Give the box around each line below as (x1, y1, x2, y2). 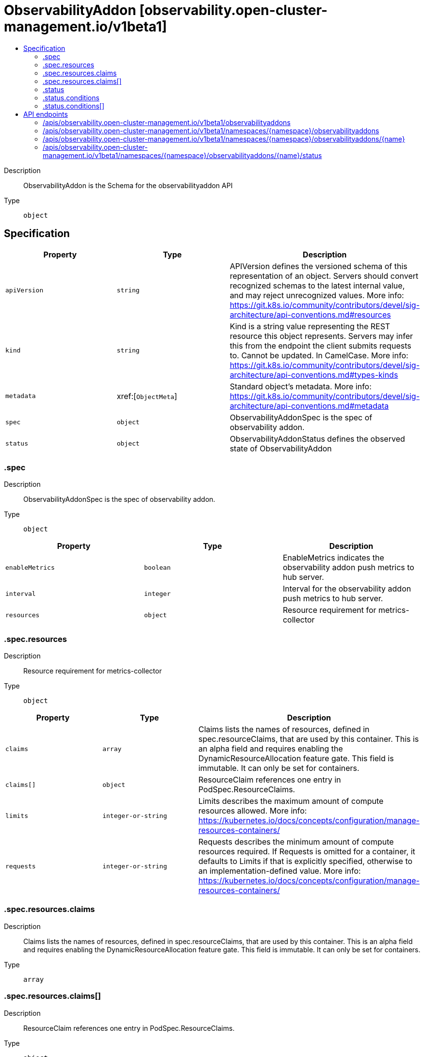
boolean (144, 563, 171, 571)
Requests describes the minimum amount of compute (198, 837, 394, 847)
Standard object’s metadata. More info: (229, 381, 372, 391)
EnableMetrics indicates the (282, 553, 384, 563)
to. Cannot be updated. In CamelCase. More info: (229, 350, 408, 360)
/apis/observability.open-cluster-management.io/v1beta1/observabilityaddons (43, 118, 291, 127)
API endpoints (23, 110, 68, 118)
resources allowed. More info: (198, 806, 307, 816)
